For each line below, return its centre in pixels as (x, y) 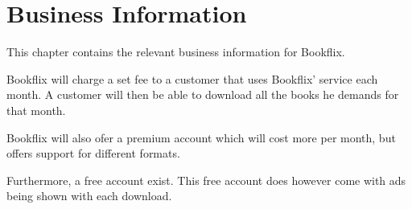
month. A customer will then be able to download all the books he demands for (203, 94)
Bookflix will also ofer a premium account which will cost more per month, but (201, 137)
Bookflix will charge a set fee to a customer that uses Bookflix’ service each (192, 78)
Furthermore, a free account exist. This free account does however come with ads (206, 180)
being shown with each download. (89, 196)
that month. (36, 110)
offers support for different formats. (93, 153)
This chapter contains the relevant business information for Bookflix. (176, 52)
